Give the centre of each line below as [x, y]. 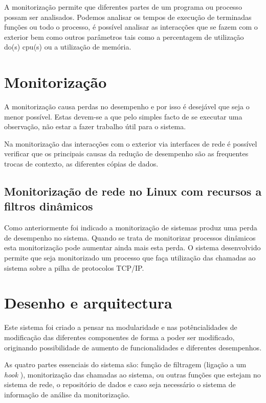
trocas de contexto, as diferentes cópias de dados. [81, 164]
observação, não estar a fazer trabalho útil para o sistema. [95, 126]
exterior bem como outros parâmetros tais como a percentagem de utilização [124, 37]
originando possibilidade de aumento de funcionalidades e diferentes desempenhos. [133, 347]
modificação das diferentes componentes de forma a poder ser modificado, [119, 337]
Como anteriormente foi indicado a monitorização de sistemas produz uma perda [131, 228]
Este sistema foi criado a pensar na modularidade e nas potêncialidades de [121, 327]
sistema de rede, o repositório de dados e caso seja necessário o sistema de [120, 384]
